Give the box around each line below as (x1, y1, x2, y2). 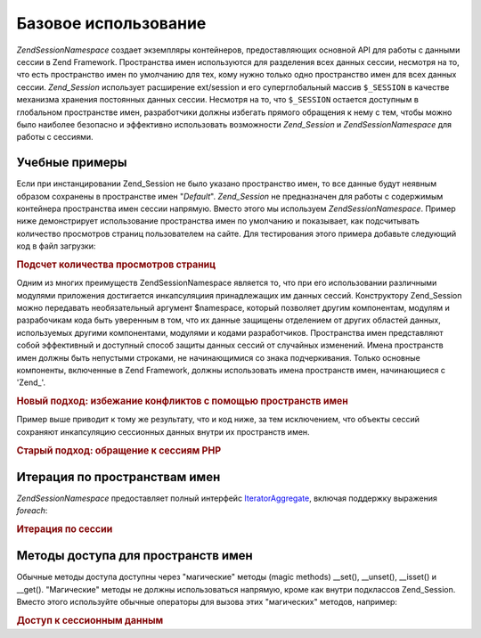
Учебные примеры (16, 155, 127, 170)
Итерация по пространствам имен (16, 469, 221, 485)
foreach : (16, 505, 48, 516)
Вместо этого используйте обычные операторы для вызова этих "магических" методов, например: (16, 597, 398, 608)
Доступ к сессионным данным (16, 615, 164, 627)
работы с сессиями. (16, 132, 94, 143)
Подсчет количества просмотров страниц (16, 258, 216, 271)
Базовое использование (16, 13, 207, 33)
